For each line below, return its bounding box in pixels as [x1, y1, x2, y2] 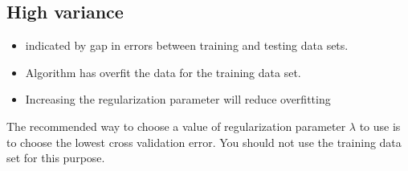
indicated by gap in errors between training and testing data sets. [25, 37, 349, 54]
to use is [359, 117, 401, 134]
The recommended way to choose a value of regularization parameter [6, 117, 346, 134]
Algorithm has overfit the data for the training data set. [25, 63, 301, 80]
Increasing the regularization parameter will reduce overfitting [25, 91, 331, 108]
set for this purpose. [6, 149, 105, 166]
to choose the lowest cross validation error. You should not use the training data [6, 133, 402, 150]
